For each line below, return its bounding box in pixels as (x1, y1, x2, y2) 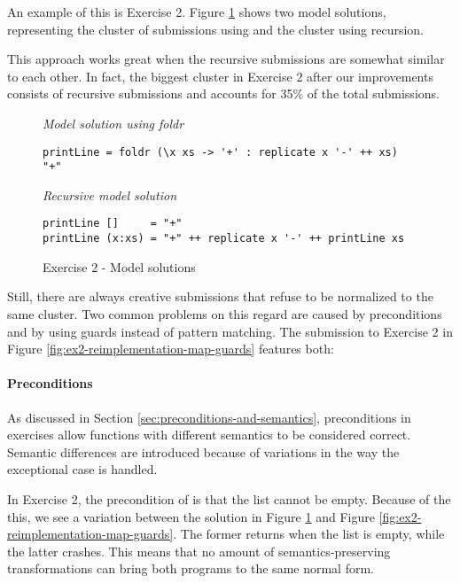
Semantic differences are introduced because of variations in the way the (7, 442, 400, 461)
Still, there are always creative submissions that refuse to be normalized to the (7, 287, 433, 306)
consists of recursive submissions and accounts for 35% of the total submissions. (7, 84, 440, 103)
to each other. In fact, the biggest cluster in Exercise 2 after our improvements (7, 66, 433, 85)
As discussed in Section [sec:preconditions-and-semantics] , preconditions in (7, 408, 411, 426)
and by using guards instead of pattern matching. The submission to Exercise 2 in (7, 322, 453, 340)
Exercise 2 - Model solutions (43, 257, 196, 276)
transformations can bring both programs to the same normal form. (7, 559, 374, 578)
